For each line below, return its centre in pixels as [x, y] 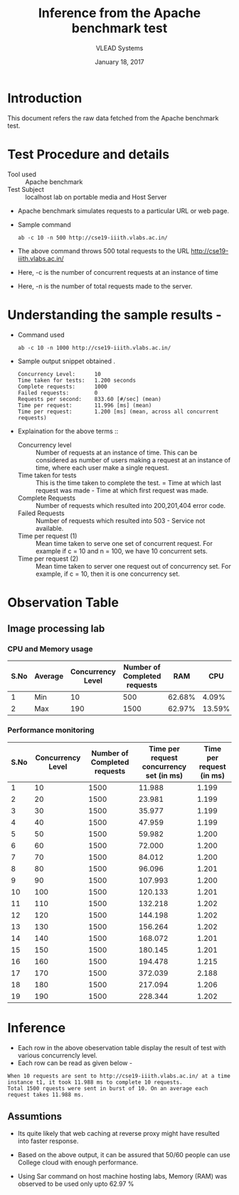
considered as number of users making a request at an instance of [133, 460]
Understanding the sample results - [115, 315]
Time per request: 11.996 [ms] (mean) [85, 405]
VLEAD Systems [119, 48]
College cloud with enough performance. [78, 1163]
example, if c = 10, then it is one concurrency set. [107, 574]
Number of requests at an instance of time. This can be [116, 452]
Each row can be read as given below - [75, 1063]
